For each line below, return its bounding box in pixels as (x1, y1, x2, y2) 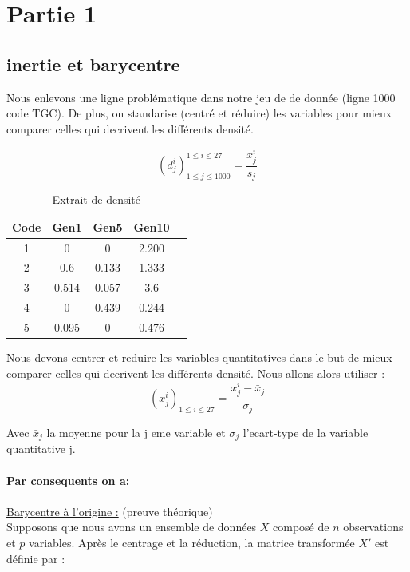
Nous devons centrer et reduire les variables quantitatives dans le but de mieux (6, 348, 392, 365)
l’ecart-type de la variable (242, 423, 369, 440)
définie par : (6, 550, 65, 566)
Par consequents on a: (6, 471, 130, 488)
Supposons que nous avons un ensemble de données (6, 518, 257, 535)
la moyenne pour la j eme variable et (46, 423, 226, 440)
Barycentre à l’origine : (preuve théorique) (6, 502, 213, 519)
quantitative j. (6, 440, 76, 457)
